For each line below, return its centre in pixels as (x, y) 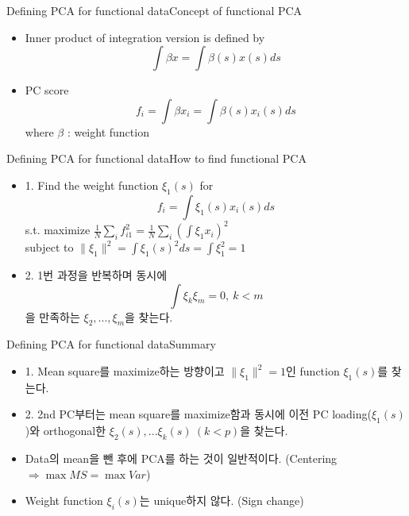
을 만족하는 (52, 316)
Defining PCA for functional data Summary (111, 344)
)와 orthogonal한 (66, 431)
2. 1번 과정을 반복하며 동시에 (96, 275)
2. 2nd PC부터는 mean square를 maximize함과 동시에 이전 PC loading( (198, 414)
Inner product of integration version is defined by (145, 37)
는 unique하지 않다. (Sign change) (222, 501)
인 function (313, 371)
